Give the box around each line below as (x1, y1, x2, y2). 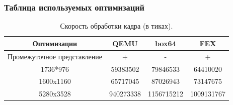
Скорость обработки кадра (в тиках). (60, 21, 173, 31)
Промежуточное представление (8, 51, 102, 61)
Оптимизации (32, 38, 77, 48)
